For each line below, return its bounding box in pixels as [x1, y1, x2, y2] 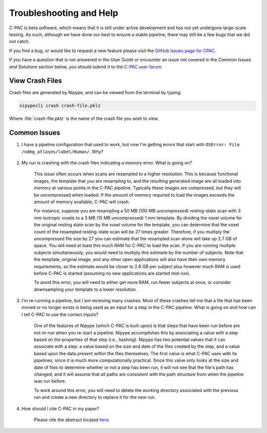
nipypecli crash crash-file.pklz [19, 103, 101, 108]
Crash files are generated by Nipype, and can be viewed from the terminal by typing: [9, 90, 181, 96]
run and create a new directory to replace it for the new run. [34, 394, 156, 400]
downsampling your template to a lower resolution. [34, 286, 137, 292]
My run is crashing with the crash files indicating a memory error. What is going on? [21, 160, 192, 166]
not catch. [9, 39, 30, 45]
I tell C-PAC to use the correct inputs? [21, 311, 98, 317]
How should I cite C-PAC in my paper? [21, 405, 99, 411]
